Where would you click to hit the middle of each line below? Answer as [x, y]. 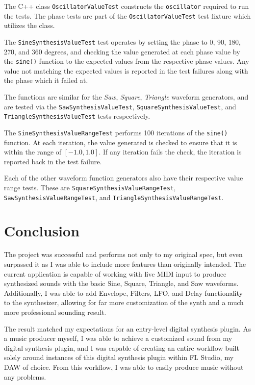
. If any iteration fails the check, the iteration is [170, 152]
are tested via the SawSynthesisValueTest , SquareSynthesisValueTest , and [120, 106]
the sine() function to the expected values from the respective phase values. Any [127, 61]
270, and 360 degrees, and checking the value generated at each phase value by [122, 51]
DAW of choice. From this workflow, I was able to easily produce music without [124, 367]
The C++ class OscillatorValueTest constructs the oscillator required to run [127, 6]
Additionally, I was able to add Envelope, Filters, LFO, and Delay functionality [123, 293]
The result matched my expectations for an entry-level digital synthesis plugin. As [127, 328]
